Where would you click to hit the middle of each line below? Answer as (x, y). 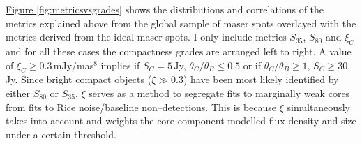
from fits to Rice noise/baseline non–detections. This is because (141, 107)
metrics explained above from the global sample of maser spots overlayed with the (181, 23)
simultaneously (318, 107)
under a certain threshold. (61, 134)
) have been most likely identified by (261, 79)
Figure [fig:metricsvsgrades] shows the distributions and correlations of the (165, 9)
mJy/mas (74, 65)
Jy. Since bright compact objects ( (79, 79)
